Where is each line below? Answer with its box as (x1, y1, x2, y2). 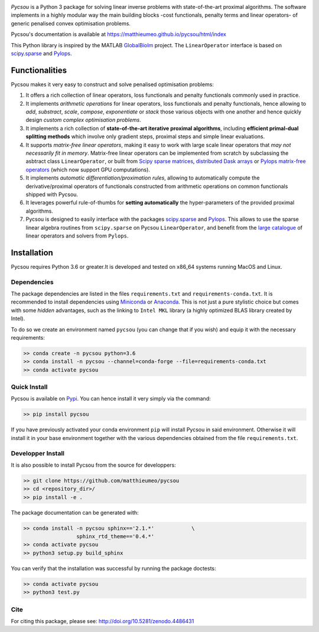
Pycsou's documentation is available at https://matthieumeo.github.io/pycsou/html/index (11, 31, 227, 38)
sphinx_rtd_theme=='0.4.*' (76, 533, 155, 540)
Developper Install (11, 449, 65, 457)
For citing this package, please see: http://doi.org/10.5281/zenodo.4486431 (11, 617, 194, 624)
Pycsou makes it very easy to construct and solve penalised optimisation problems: (11, 80, 214, 88)
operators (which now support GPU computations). (25, 166, 151, 173)
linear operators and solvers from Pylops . (25, 232, 129, 239)
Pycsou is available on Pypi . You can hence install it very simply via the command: (11, 395, 211, 402)
